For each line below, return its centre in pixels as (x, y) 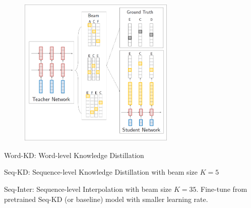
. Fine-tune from (222, 189)
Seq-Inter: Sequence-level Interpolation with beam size (88, 189)
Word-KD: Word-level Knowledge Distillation (74, 155)
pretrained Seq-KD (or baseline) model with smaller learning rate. (106, 199)
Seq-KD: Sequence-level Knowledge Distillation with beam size (101, 172)
